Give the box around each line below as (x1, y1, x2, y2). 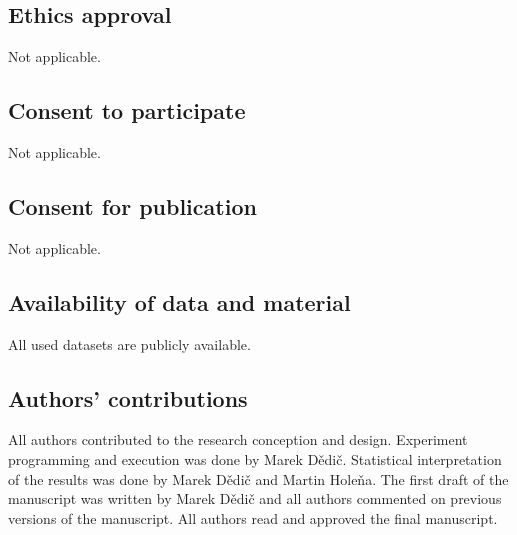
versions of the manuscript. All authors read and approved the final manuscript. (8, 507, 498, 528)
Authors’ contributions (8, 382, 248, 413)
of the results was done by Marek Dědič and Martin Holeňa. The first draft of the (8, 468, 509, 489)
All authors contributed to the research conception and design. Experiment (8, 429, 468, 450)
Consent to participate (8, 95, 246, 126)
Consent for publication (8, 190, 257, 221)
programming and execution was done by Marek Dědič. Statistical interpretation (8, 448, 502, 469)
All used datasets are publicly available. (8, 333, 251, 354)
